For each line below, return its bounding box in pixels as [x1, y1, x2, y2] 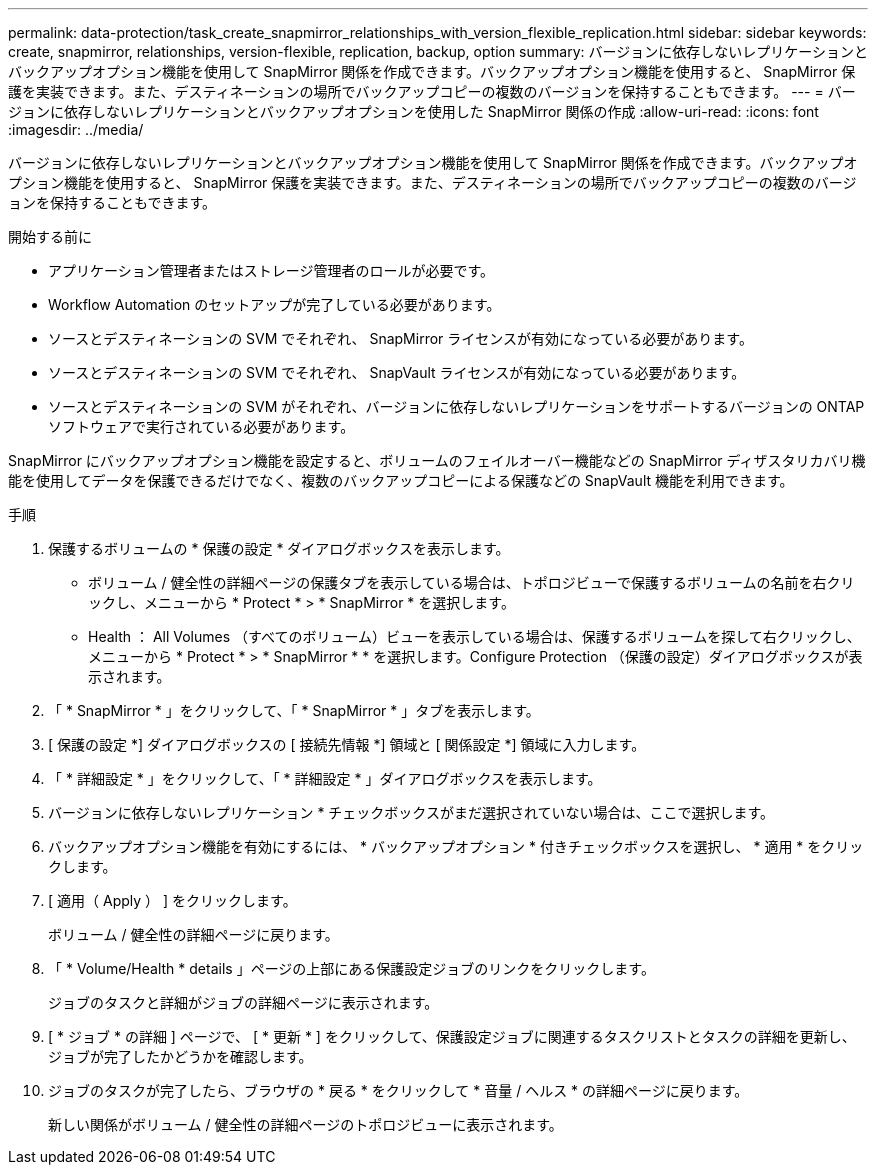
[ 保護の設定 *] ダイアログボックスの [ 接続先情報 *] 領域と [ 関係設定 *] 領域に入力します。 [48, 736, 646, 753]
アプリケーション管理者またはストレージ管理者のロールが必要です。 [48, 262, 495, 279]
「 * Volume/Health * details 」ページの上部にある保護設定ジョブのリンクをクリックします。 [48, 960, 655, 977]
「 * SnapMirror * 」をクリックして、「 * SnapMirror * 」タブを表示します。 [48, 702, 540, 719]
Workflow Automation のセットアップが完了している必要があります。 [48, 296, 501, 313]
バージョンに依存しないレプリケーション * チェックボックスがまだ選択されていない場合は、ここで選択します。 [48, 804, 775, 821]
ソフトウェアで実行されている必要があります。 [48, 418, 355, 435]
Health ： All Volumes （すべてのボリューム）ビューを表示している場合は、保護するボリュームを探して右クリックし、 [88, 628, 861, 645]
